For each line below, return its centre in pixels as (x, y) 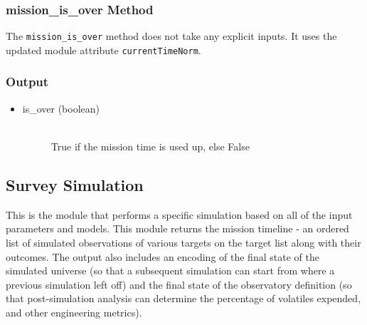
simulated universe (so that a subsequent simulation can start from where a (170, 270)
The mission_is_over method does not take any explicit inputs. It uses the (171, 36)
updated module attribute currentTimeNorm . (103, 50)
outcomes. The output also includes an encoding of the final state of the (163, 256)
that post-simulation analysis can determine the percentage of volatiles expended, (183, 298)
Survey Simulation (75, 184)
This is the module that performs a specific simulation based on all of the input (179, 214)
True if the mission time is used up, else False (150, 146)
